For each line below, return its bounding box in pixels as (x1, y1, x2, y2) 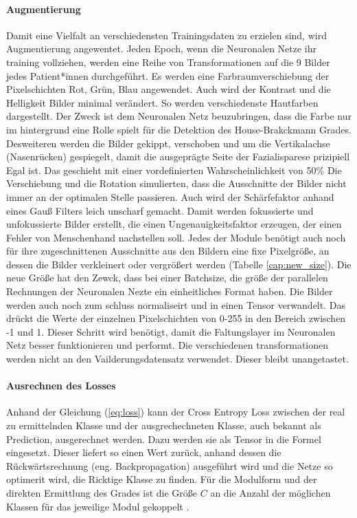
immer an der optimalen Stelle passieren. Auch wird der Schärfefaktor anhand (6, 189, 334, 204)
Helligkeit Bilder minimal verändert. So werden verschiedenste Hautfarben (6, 95, 319, 109)
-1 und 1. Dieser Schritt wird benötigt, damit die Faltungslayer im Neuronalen (6, 324, 336, 338)
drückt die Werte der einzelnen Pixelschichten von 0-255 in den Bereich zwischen (6, 311, 346, 325)
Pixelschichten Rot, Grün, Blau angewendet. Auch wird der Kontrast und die (6, 82, 331, 96)
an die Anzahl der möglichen (210, 486, 331, 499)
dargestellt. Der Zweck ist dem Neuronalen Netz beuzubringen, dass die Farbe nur (6, 109, 352, 123)
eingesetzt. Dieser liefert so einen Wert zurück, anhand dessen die (6, 445, 281, 460)
